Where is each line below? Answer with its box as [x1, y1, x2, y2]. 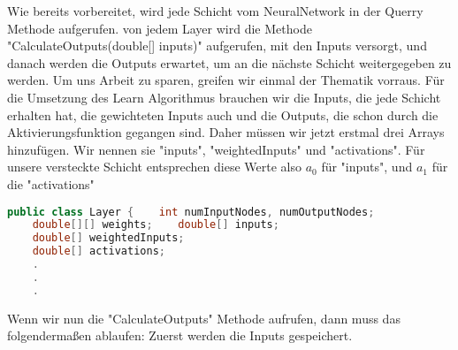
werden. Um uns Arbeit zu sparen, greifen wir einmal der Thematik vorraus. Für [7, 71, 445, 89]
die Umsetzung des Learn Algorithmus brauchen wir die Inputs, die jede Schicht [7, 87, 441, 106]
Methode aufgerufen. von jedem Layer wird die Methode [7, 19, 312, 37]
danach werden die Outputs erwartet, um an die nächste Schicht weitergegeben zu [7, 53, 452, 72]
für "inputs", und [321, 157, 413, 176]
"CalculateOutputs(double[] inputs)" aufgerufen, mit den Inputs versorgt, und [7, 36, 427, 55]
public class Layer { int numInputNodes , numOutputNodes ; [7, 205, 375, 218]
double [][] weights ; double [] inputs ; [32, 218, 279, 232]
